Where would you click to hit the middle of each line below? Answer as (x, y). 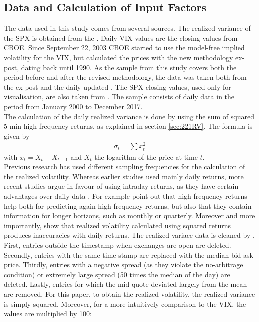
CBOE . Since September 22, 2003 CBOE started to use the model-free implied (124, 48)
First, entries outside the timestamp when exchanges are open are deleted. (118, 245)
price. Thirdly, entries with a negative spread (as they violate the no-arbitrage (124, 265)
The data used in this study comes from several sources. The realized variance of (127, 28)
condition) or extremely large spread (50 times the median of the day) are (117, 274)
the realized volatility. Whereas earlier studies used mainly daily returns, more (124, 176)
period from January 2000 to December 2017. (73, 106)
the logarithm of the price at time (146, 157)
